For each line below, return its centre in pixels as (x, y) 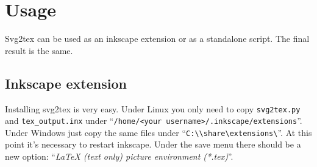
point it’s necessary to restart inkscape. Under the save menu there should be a (153, 144)
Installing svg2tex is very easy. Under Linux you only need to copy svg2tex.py (153, 108)
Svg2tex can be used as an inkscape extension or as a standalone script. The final (157, 39)
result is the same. (39, 50)
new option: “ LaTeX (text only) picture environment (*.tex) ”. (119, 156)
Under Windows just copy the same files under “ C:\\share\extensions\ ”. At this (158, 132)
